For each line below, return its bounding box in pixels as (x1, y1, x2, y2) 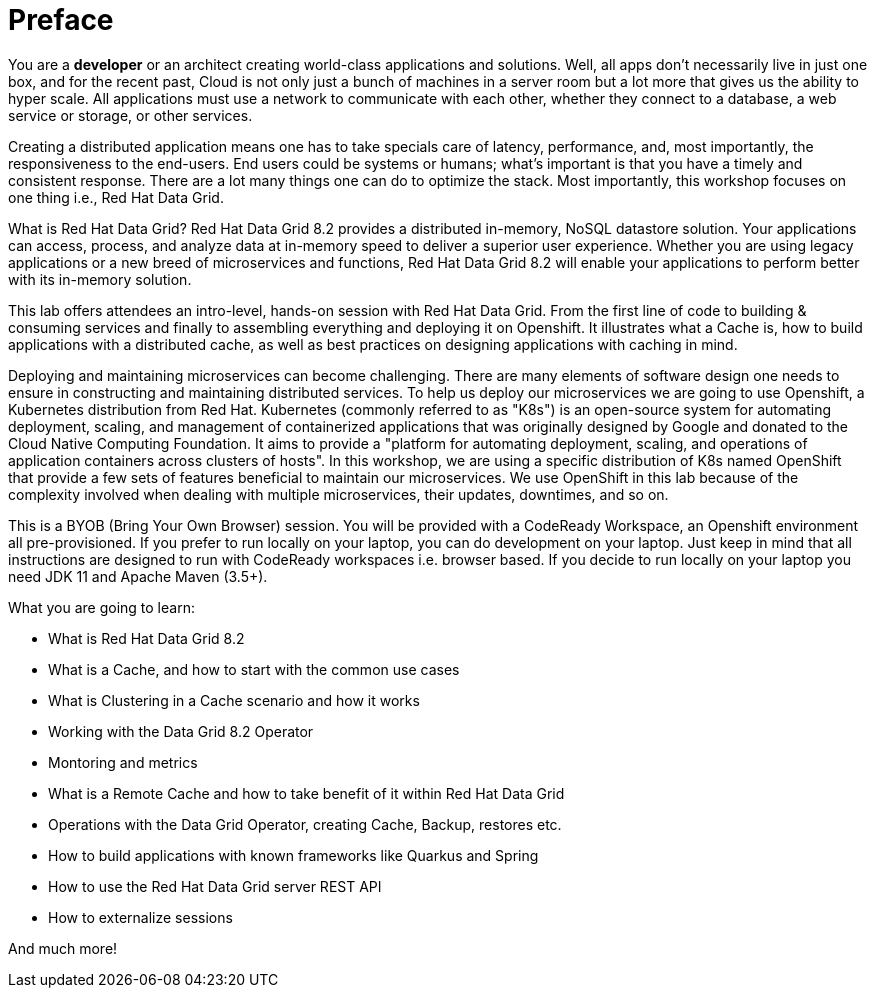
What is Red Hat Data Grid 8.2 (48, 629, 245, 647)
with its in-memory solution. (8, 270, 192, 288)
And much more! (8, 939, 118, 957)
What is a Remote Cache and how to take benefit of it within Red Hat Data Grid (48, 784, 565, 802)
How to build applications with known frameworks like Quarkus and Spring (48, 846, 539, 864)
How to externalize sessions (48, 908, 233, 926)
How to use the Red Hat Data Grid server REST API (48, 877, 382, 895)
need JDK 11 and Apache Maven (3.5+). (8, 567, 268, 585)
